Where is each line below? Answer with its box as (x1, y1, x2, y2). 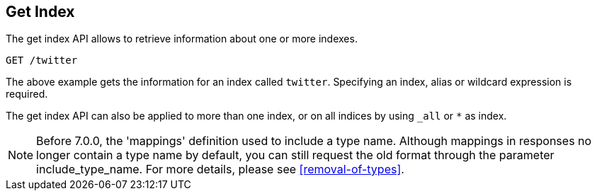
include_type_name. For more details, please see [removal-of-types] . (36, 162, 404, 177)
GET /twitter (6, 54, 78, 67)
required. (6, 88, 48, 100)
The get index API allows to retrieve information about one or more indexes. (6, 33, 358, 45)
